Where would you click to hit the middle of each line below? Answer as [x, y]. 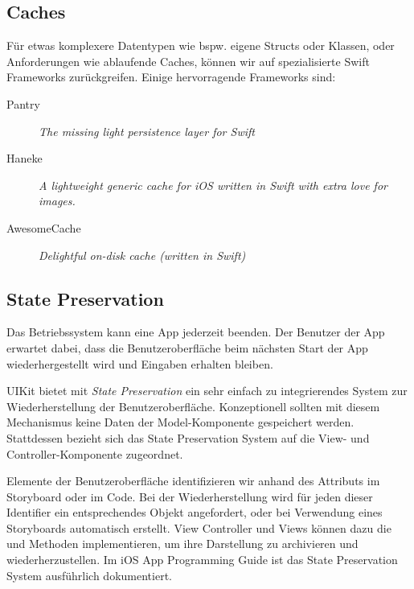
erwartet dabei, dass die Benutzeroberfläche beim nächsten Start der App [187, 347]
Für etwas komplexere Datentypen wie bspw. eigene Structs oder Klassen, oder [201, 45]
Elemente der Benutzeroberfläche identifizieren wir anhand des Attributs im [193, 481]
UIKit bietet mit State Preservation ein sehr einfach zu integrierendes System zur [207, 391]
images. [57, 201]
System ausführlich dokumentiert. [89, 575]
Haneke [25, 158]
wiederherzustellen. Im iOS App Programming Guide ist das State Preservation [202, 560]
